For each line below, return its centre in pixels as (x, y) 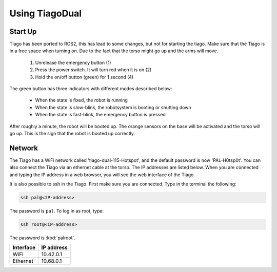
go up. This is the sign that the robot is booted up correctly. (72, 133)
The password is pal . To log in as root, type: (57, 211)
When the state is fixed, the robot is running (82, 100)
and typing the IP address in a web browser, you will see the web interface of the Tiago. (102, 175)
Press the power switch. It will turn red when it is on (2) (93, 70)
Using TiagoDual (46, 13)
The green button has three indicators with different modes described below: (91, 89)
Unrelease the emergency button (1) (73, 62)
